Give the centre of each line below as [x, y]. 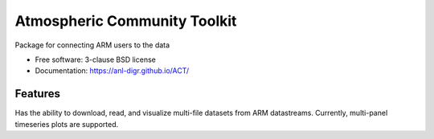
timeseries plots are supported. [67, 124]
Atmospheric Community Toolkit [126, 21]
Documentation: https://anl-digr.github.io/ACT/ [112, 71]
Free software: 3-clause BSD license [95, 59]
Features [37, 94]
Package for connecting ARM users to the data [92, 45]
